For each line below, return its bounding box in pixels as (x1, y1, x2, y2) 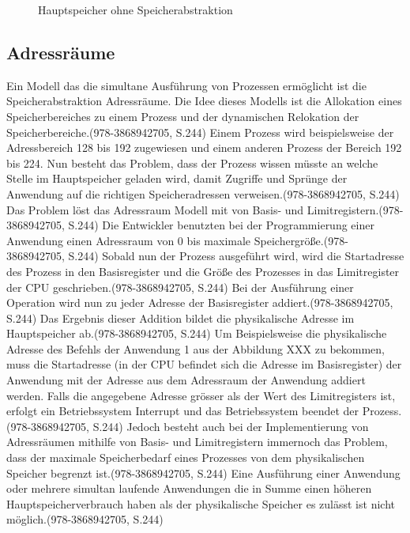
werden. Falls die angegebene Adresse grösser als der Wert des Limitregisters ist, (6, 387, 396, 403)
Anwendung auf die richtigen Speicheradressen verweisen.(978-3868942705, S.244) (6, 185, 400, 202)
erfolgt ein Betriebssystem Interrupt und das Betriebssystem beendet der (6, 403, 359, 419)
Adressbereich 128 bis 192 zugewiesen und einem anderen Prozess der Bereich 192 (6, 139, 402, 156)
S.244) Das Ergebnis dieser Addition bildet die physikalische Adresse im (6, 309, 355, 326)
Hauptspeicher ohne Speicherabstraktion (38, 2, 233, 17)
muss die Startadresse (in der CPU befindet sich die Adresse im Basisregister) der (6, 356, 402, 372)
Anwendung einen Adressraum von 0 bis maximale (6, 232, 251, 248)
